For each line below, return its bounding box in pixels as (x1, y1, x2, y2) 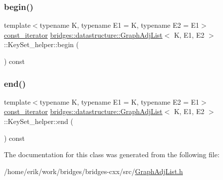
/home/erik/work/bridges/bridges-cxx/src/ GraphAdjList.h (4, 166, 183, 176)
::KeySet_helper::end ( (4, 116, 73, 126)
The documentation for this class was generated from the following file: (4, 149, 220, 160)
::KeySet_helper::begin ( (4, 39, 79, 50)
